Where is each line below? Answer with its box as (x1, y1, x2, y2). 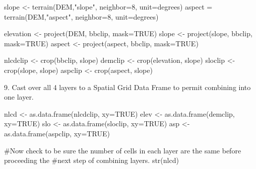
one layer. (4, 92, 34, 102)
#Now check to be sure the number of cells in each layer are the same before (4, 145, 241, 155)
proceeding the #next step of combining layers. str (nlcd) (4, 155, 179, 165)
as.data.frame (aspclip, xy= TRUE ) (4, 128, 110, 138)
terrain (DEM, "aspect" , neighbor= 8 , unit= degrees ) (4, 11, 159, 22)
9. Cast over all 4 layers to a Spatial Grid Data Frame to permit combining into (4, 81, 251, 92)
